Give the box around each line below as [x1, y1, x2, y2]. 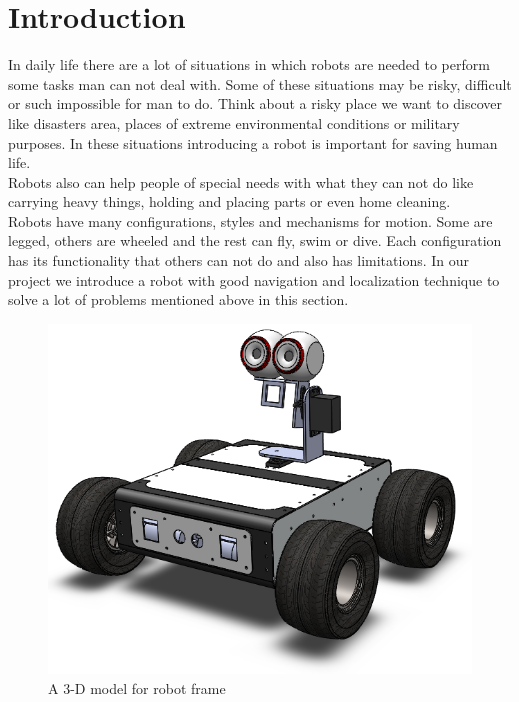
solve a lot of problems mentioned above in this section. [8, 289, 349, 310]
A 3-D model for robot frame [48, 677, 226, 698]
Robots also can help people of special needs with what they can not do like [8, 171, 474, 192]
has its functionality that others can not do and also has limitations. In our [8, 250, 470, 271]
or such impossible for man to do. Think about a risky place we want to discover [8, 93, 503, 114]
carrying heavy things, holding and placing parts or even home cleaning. [8, 191, 451, 212]
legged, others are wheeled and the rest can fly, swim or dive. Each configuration [8, 230, 502, 251]
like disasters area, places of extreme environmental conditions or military [8, 112, 460, 133]
